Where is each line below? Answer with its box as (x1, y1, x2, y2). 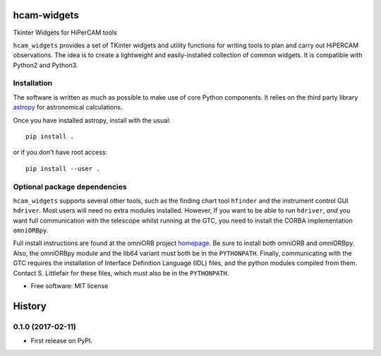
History (13, 300, 47, 312)
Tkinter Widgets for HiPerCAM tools (13, 28, 118, 37)
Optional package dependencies (13, 182, 127, 191)
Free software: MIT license (30, 282, 109, 290)
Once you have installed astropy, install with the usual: (13, 116, 171, 124)
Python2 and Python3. (13, 61, 78, 69)
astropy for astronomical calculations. (13, 103, 123, 112)
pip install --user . (25, 165, 100, 172)
